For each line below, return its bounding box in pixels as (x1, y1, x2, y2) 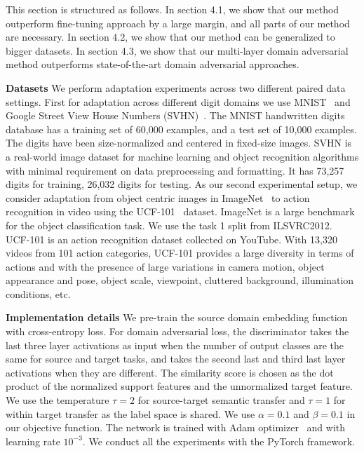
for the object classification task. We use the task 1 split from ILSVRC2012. (6, 217, 332, 232)
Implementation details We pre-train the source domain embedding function (6, 310, 348, 325)
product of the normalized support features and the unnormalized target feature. (6, 379, 353, 393)
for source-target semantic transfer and (137, 393, 305, 407)
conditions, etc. (6, 286, 71, 301)
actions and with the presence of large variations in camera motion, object (6, 259, 325, 273)
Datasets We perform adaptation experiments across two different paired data (6, 80, 346, 95)
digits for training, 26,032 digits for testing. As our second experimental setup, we (6, 177, 358, 191)
